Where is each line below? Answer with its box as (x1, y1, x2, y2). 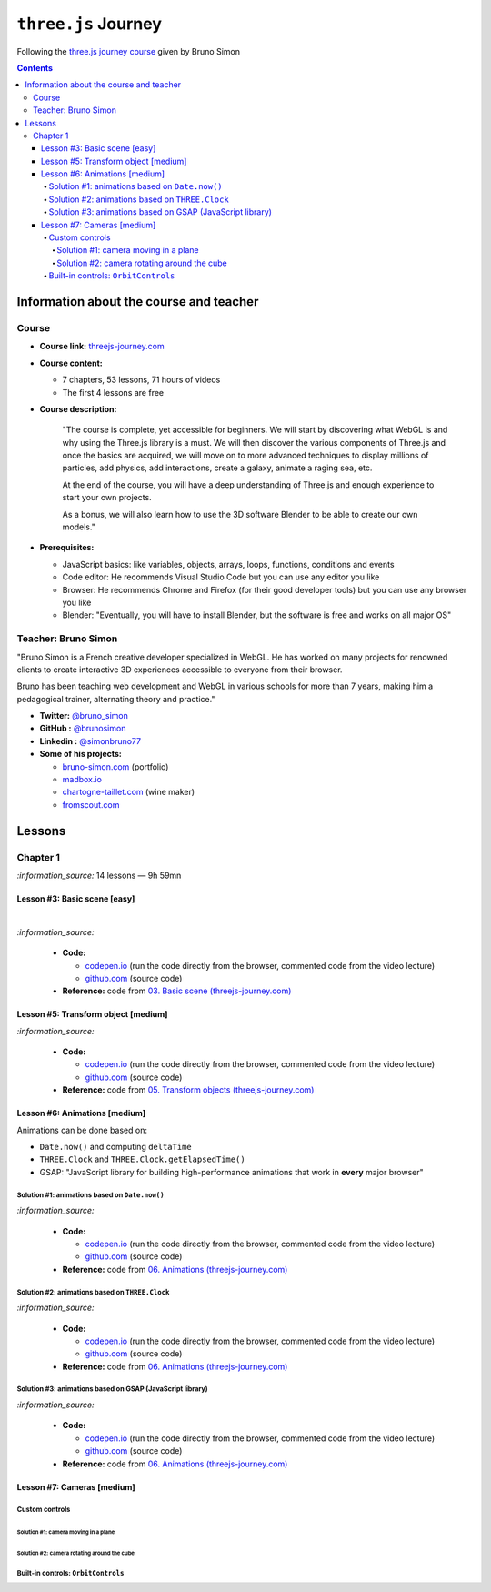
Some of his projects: (39, 749, 123, 760)
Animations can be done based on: (16, 1124, 147, 1135)
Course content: (39, 358, 104, 368)
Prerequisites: (39, 542, 95, 553)
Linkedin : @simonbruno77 (39, 735, 141, 746)
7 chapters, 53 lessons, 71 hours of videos (62, 374, 221, 386)
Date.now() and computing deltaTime (39, 1142, 193, 1153)
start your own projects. (62, 492, 152, 503)
